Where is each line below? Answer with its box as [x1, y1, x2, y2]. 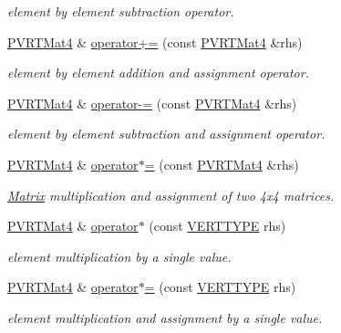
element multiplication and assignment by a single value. [7, 307, 323, 327]
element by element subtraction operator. [7, 2, 234, 20]
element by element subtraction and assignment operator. [7, 124, 325, 143]
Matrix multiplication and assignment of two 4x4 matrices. [7, 185, 335, 204]
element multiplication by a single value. [7, 246, 232, 265]
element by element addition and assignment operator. [7, 63, 309, 82]
